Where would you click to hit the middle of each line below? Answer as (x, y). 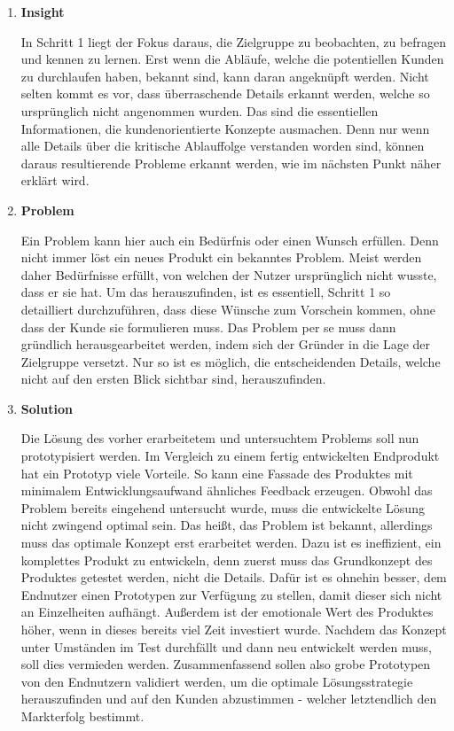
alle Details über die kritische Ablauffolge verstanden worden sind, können (223, 146)
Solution (47, 408)
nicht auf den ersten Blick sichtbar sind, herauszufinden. (173, 379)
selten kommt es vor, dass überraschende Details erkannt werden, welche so (225, 93)
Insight (43, 12)
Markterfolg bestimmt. (82, 715)
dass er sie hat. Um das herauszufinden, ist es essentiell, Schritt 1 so (206, 292)
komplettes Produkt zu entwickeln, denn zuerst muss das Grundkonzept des (227, 560)
